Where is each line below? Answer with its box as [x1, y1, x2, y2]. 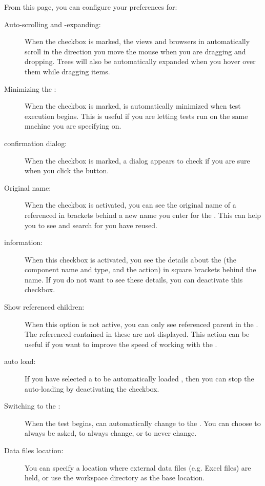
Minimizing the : [4, 83, 56, 94]
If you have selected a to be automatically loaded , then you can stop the [25, 373, 254, 384]
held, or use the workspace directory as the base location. [25, 472, 205, 483]
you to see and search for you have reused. [25, 219, 157, 230]
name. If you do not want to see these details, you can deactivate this [25, 274, 243, 285]
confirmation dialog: [4, 137, 67, 148]
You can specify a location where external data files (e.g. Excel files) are [25, 462, 251, 473]
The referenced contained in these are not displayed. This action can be [25, 329, 250, 339]
